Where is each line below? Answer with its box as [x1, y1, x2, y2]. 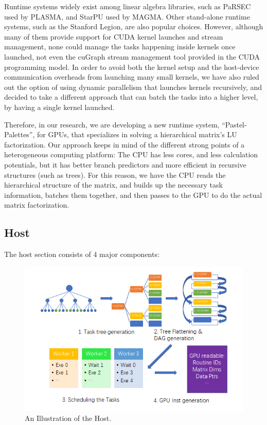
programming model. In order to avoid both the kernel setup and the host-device [4, 61, 259, 72]
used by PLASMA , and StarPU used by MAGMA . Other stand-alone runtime [4, 11, 250, 22]
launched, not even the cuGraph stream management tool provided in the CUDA [4, 51, 260, 62]
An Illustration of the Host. [25, 413, 112, 423]
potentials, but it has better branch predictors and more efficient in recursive [4, 159, 246, 170]
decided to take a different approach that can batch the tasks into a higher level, [4, 91, 258, 102]
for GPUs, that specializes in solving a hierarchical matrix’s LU [37, 129, 237, 140]
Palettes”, [4, 129, 35, 140]
